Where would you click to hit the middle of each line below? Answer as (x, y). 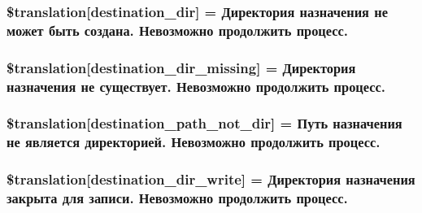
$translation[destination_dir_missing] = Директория (181, 67)
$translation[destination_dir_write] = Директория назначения (211, 179)
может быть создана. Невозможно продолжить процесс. (177, 30)
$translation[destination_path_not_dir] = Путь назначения (204, 123)
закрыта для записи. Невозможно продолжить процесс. (177, 198)
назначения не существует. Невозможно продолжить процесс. (196, 86)
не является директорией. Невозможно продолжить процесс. (194, 142)
